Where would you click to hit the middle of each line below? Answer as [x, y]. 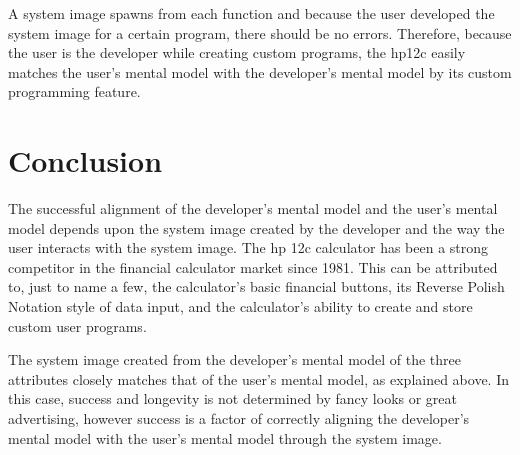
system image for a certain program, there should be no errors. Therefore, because [260, 32]
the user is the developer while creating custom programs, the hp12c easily [237, 52]
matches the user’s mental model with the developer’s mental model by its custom [260, 71]
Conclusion [85, 160]
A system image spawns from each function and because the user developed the [251, 13]
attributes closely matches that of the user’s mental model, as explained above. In [259, 378]
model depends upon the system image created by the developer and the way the [256, 227]
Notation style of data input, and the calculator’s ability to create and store [240, 306]
